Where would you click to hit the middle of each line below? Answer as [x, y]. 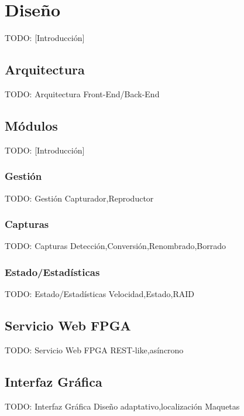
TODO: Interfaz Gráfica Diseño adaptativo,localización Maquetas [122, 406]
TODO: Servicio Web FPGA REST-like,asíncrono [94, 349]
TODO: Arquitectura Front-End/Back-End [82, 93]
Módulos [31, 125]
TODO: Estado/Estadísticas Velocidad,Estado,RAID [99, 294]
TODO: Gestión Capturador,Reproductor [79, 198]
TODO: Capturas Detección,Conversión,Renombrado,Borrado [115, 246]
